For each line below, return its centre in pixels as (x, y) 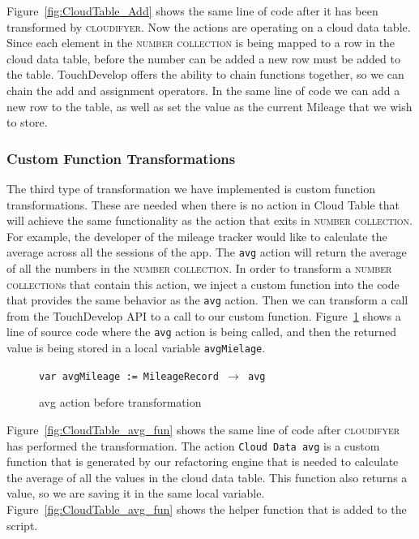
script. (22, 525)
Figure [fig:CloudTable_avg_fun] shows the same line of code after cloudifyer (203, 429)
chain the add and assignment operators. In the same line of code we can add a (203, 90)
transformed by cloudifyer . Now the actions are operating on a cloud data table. (209, 26)
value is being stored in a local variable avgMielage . (136, 348)
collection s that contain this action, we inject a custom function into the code (203, 284)
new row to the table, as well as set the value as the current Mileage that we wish (209, 106)
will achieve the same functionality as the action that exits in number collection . (210, 220)
